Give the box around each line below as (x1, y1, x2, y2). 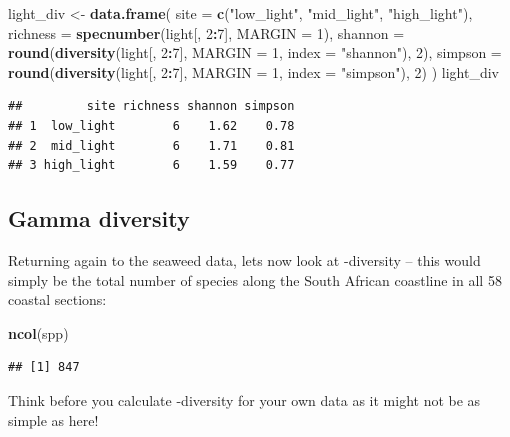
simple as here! (8, 409, 99, 430)
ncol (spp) (8, 322, 69, 343)
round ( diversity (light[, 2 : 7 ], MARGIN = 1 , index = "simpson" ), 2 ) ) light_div (8, 61, 499, 82)
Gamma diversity (8, 203, 190, 234)
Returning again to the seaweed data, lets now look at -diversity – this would (8, 249, 481, 270)
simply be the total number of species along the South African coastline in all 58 (8, 269, 502, 290)
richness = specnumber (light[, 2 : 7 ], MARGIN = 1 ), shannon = (8, 22, 405, 43)
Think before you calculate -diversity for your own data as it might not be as (8, 389, 481, 410)
